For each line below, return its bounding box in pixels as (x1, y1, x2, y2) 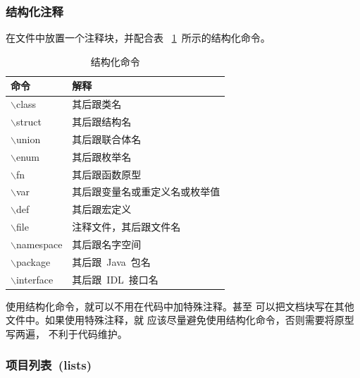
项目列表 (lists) (6, 356, 92, 374)
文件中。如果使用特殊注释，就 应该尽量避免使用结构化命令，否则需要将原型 (6, 312, 354, 327)
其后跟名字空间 (72, 237, 142, 251)
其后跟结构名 (72, 114, 132, 129)
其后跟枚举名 (72, 149, 132, 164)
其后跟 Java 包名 (72, 254, 151, 269)
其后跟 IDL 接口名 (72, 272, 159, 286)
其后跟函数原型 (72, 166, 142, 181)
